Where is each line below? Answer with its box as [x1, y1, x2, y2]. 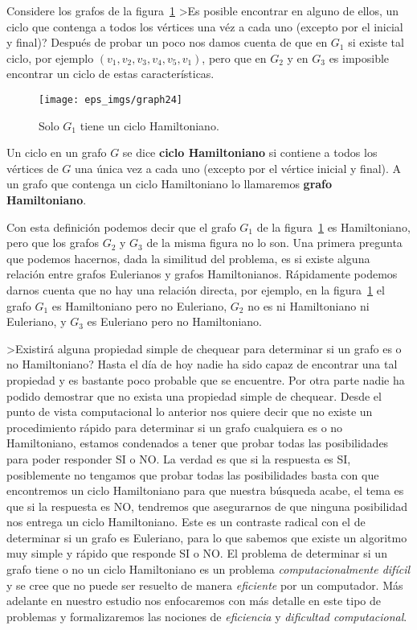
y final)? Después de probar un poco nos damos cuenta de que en [6, 34, 328, 51]
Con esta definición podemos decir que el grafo [6, 218, 236, 235]
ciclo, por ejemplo [6, 49, 94, 66]
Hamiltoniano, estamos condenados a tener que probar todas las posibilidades [6, 434, 389, 451]
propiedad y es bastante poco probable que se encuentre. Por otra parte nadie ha [6, 371, 405, 388]
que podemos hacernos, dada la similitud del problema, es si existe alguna [6, 249, 370, 266]
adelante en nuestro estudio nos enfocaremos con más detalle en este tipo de [6, 592, 381, 609]
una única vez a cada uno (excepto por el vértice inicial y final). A [75, 159, 402, 176]
